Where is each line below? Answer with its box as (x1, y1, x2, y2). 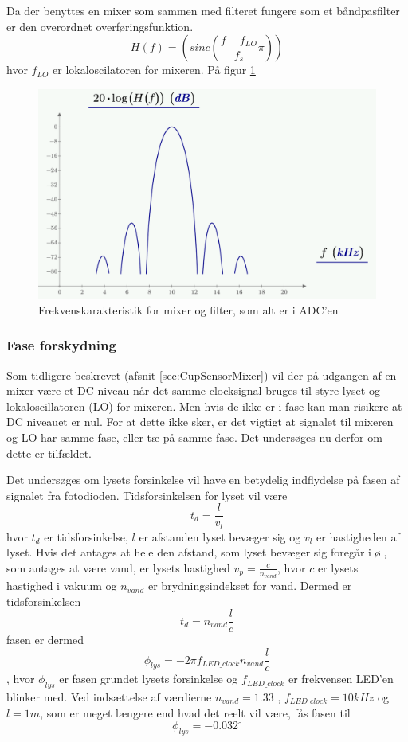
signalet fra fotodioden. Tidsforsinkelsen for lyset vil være (6, 486, 288, 503)
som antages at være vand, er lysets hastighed (6, 559, 230, 576)
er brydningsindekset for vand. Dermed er (148, 577, 352, 594)
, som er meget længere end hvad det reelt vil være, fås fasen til (40, 705, 351, 721)
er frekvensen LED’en (288, 670, 394, 687)
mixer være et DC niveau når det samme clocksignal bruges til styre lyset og (6, 382, 380, 399)
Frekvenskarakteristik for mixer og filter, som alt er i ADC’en (38, 301, 339, 318)
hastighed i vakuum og (6, 577, 117, 594)
